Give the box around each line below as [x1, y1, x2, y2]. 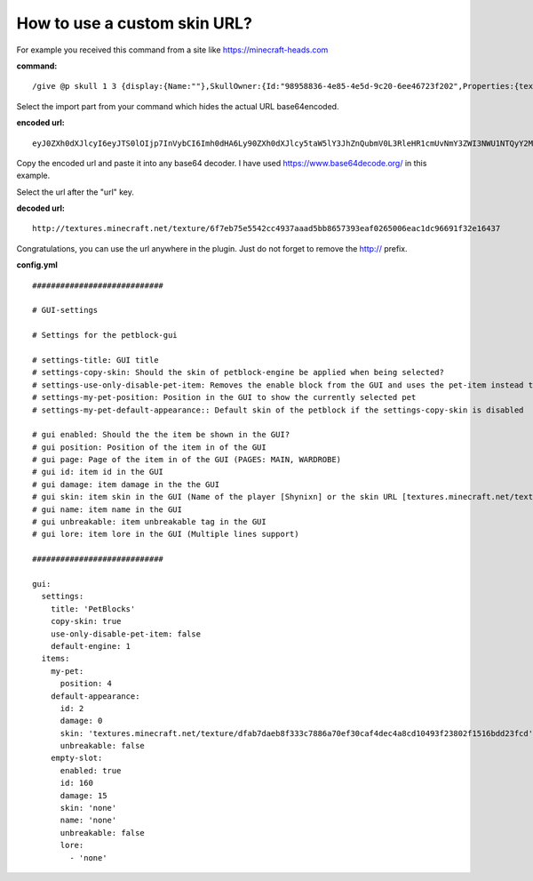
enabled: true [60, 765, 122, 775]
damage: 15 [60, 790, 107, 800]
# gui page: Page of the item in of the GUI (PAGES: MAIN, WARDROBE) [32, 454, 342, 465]
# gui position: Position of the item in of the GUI [32, 442, 266, 453]
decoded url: [16, 203, 66, 213]
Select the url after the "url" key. [16, 187, 135, 197]
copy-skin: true [50, 616, 122, 627]
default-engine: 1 [50, 641, 131, 651]
